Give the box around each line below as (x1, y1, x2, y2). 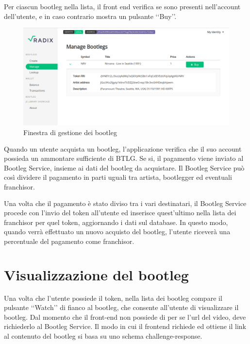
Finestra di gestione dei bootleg (23, 127, 117, 138)
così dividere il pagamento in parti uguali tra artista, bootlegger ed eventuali (4, 172, 232, 182)
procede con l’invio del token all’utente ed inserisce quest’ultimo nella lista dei (4, 207, 236, 218)
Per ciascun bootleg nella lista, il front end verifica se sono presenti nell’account (4, 1, 241, 11)
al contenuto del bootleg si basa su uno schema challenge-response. (4, 331, 202, 341)
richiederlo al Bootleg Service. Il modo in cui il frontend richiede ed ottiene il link (4, 321, 246, 331)
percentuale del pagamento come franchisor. (4, 236, 134, 246)
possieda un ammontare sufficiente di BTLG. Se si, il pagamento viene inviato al (4, 153, 244, 163)
